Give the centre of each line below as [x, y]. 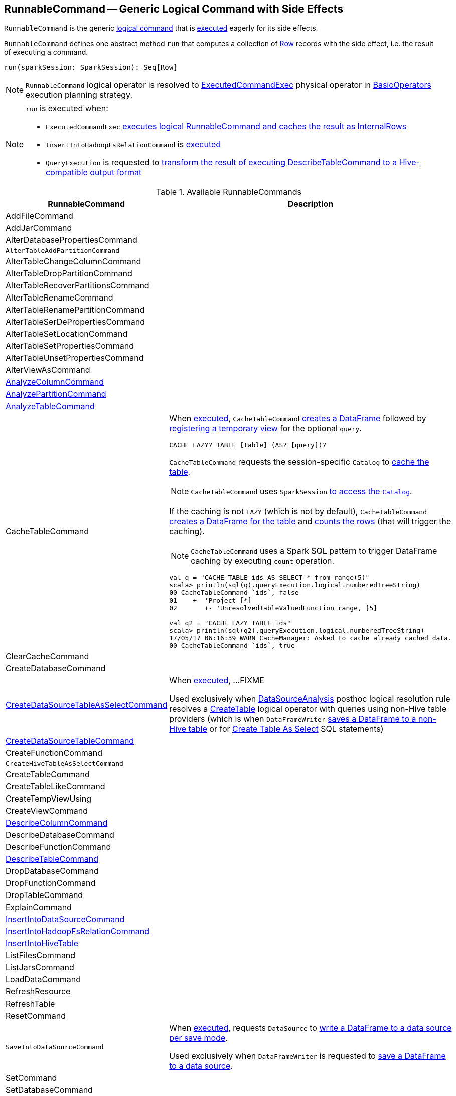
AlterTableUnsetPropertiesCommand [75, 358]
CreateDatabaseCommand [56, 669]
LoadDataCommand [43, 980]
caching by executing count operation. [263, 561]
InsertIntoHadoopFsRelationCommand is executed [133, 144]
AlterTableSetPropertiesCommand [70, 346]
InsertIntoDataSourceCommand [65, 919]
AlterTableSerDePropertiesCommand [75, 322]
